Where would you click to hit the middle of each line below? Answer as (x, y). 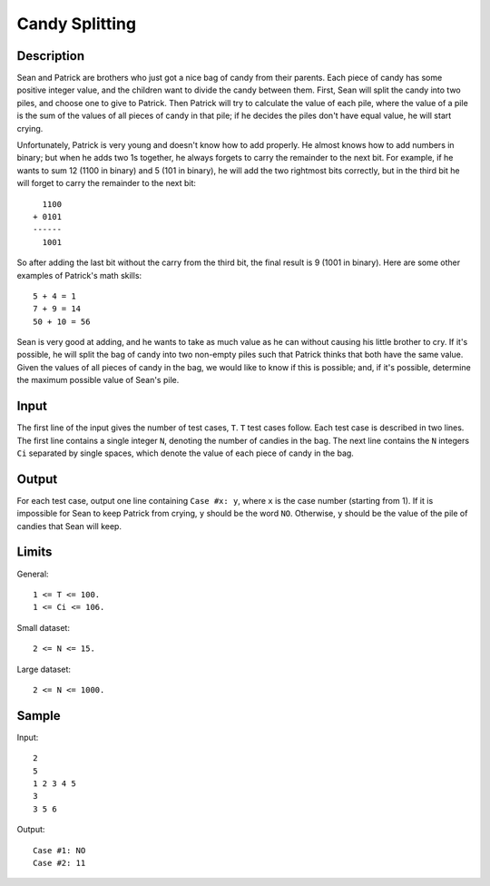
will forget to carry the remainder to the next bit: (107, 183)
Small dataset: (43, 627)
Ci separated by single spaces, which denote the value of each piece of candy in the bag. (185, 453)
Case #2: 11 (59, 863)
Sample (39, 716)
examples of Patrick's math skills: (79, 275)
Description (51, 56)
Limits (34, 552)
